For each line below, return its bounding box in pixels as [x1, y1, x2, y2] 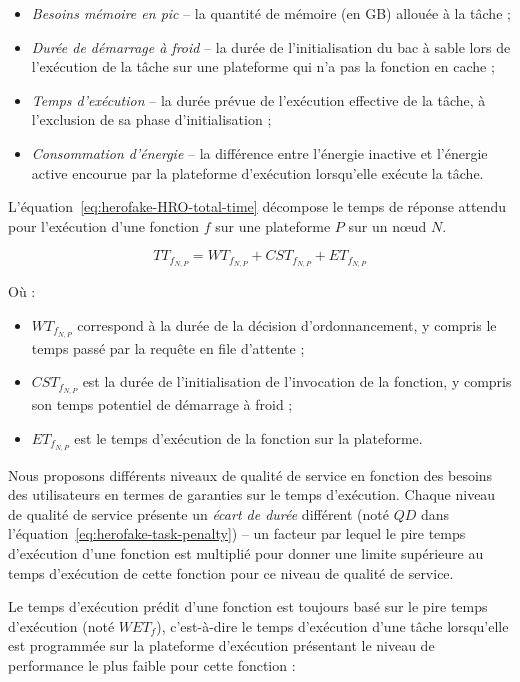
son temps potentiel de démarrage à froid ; [31, 394, 293, 415]
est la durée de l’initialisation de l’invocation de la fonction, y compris [82, 371, 512, 392]
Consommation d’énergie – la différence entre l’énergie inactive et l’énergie [31, 142, 488, 163]
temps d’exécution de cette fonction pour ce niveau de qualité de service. [8, 562, 454, 583]
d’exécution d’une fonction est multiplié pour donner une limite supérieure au [8, 542, 484, 563]
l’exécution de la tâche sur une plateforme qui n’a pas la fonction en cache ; [31, 56, 495, 77]
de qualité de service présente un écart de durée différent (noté [8, 503, 389, 524]
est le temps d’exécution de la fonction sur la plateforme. [74, 427, 423, 448]
